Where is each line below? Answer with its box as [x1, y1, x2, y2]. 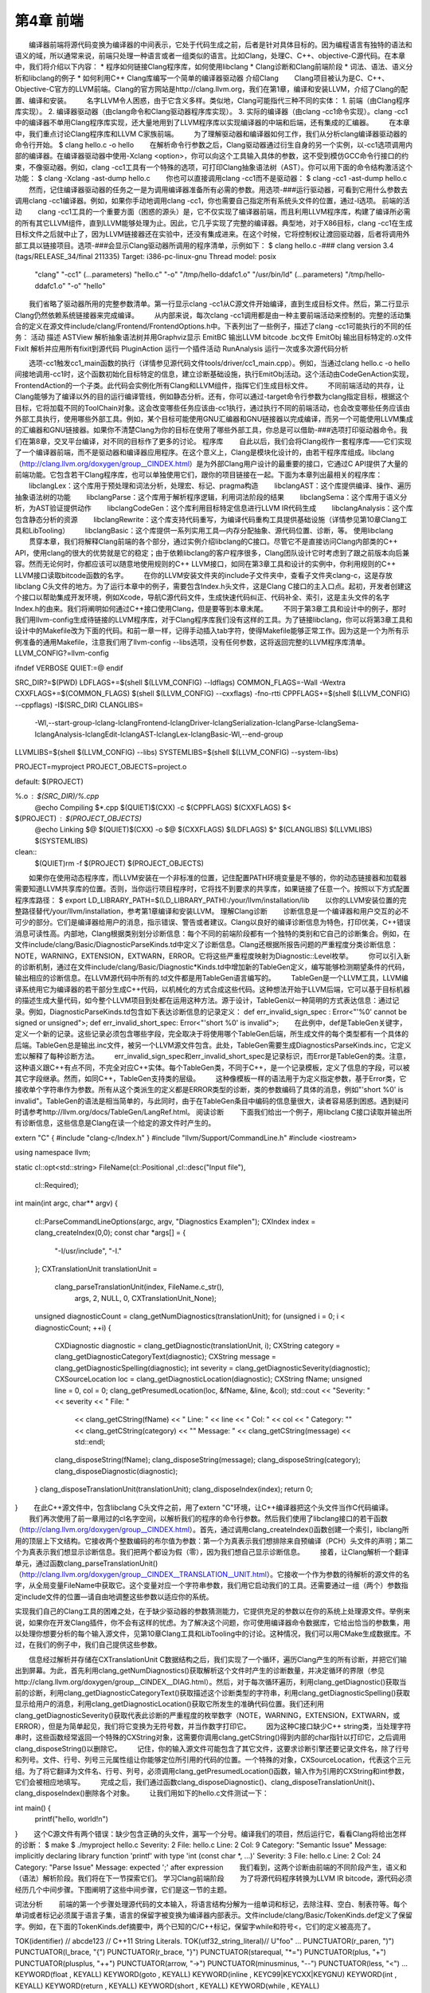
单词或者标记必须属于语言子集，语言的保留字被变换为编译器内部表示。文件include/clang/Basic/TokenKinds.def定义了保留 [14, 1910, 413, 1920]
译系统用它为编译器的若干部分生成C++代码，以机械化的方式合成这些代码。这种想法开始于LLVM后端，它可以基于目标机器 [14, 985, 410, 994]
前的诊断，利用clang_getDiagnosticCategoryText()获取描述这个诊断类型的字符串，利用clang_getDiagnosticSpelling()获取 [14, 1688, 410, 1697]
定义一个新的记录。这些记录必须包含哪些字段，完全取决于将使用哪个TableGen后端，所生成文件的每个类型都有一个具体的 [14, 1029, 409, 1039]
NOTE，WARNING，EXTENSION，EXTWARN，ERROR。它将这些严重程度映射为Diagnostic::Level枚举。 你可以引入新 [14, 951, 411, 961]
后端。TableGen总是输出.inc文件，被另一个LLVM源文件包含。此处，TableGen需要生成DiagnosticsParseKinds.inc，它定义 [14, 1040, 412, 1050]
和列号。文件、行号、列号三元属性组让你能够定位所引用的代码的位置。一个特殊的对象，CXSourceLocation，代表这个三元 [14, 1755, 412, 1765]
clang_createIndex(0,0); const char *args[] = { [34, 1228, 186, 1237]
